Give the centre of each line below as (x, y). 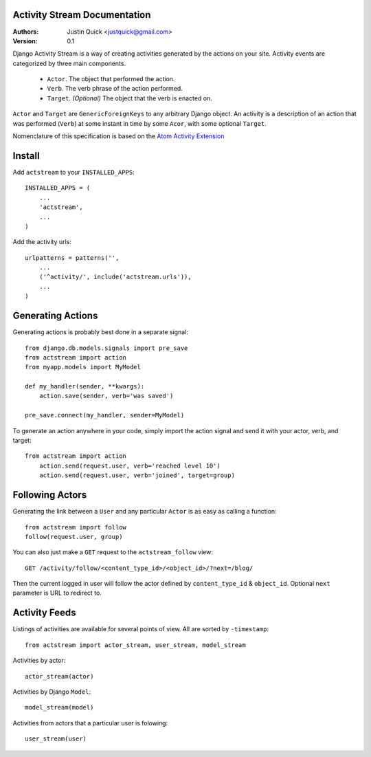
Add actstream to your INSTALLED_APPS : (74, 172)
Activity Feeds (44, 613)
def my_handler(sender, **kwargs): (85, 386)
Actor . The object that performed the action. (111, 79)
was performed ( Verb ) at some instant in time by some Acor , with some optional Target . (140, 123)
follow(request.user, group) (74, 537)
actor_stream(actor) (59, 676)
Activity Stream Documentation (82, 15)
